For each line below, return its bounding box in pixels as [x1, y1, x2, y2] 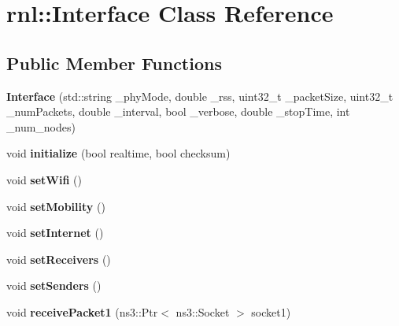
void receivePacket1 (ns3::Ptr [6, 303, 158, 320]
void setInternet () [6, 224, 104, 241]
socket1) [251, 303, 291, 320]
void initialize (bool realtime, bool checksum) [6, 145, 231, 161]
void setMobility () [6, 198, 105, 214]
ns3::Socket [175, 303, 230, 320]
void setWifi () [6, 171, 82, 187]
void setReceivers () [6, 250, 111, 267]
